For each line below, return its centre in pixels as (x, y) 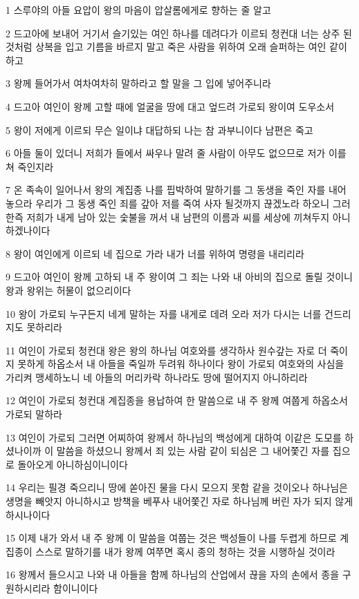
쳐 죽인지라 (30, 166)
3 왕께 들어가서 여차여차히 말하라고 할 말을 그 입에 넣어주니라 (138, 83)
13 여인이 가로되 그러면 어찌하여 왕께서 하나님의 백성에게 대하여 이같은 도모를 (174, 437)
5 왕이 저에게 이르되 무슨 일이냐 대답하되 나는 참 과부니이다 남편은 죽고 (159, 130)
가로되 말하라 (34, 414)
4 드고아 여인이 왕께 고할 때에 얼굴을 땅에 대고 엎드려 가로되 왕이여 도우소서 (170, 106)
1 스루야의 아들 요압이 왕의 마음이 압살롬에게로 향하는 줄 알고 (138, 10)
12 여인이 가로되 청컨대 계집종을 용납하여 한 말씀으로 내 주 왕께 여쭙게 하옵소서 (177, 400)
